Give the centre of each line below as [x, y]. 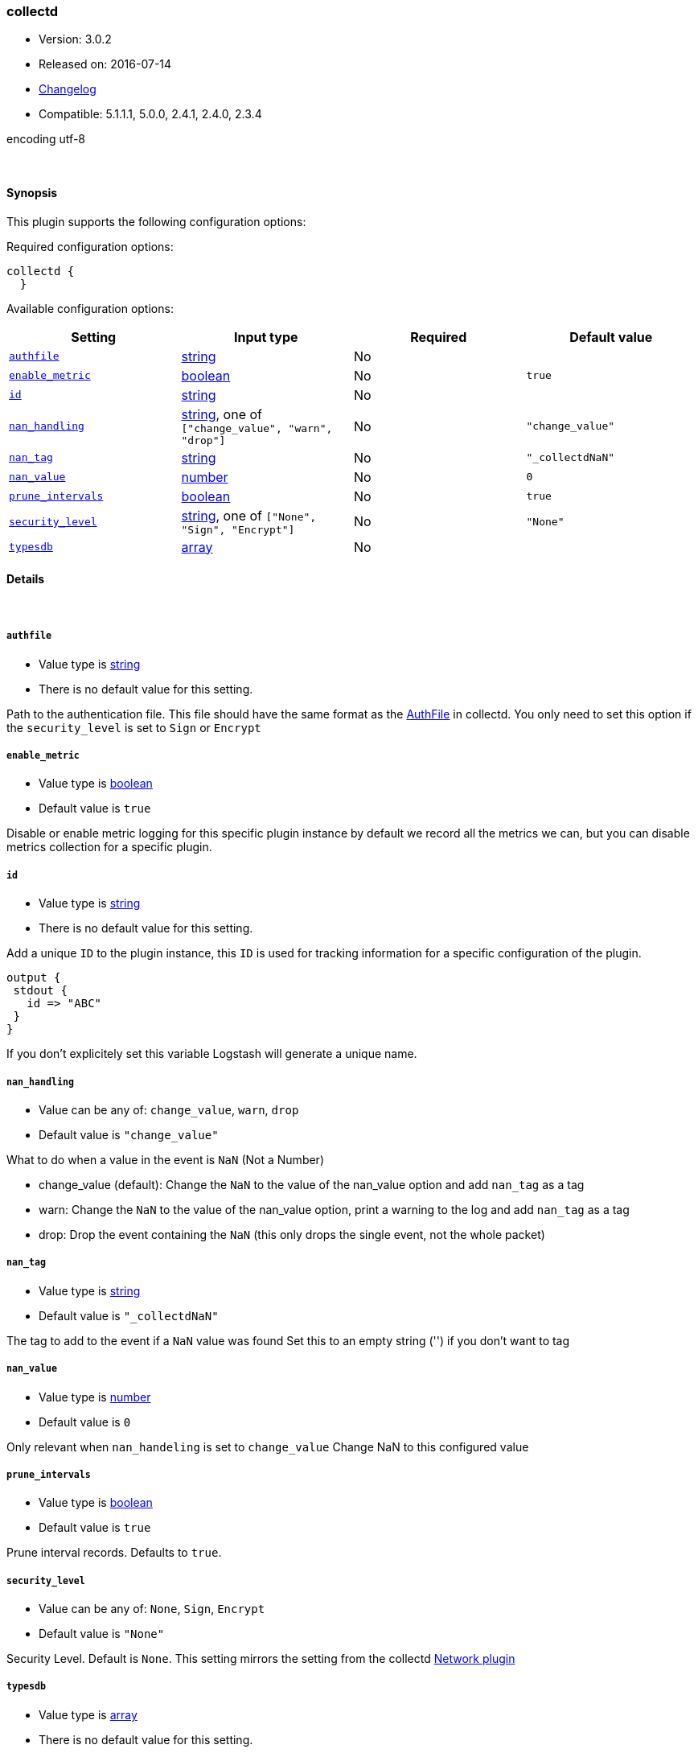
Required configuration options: [90, 246]
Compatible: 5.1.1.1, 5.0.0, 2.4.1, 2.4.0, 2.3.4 [150, 114]
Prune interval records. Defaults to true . [114, 1553]
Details [26, 579]
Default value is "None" [102, 1634]
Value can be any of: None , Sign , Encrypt [152, 1609]
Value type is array [88, 1714]
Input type [266, 337]
